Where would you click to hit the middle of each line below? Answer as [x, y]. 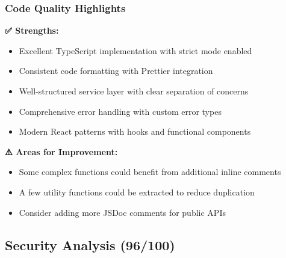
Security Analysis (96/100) [90, 244]
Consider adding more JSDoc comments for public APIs [122, 212]
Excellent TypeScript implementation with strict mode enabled [135, 50]
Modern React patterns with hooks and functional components [135, 131]
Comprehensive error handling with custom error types [120, 111]
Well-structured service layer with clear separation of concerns [134, 91]
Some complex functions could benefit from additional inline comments [150, 172]
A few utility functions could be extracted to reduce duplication [137, 192]
